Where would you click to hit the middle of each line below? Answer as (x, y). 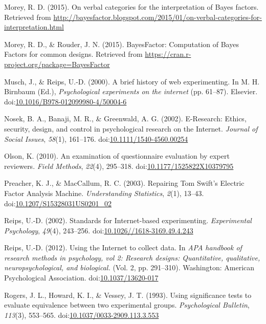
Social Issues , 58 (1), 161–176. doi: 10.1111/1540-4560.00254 (96, 138)
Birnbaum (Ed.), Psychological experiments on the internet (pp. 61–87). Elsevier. (131, 91)
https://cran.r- (168, 54)
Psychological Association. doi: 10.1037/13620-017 (81, 278)
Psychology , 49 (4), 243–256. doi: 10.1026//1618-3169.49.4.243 (99, 230)
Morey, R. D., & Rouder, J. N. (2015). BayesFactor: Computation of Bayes (121, 44)
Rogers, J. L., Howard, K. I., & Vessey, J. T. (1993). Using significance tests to (128, 295)
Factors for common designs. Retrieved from (73, 54)
